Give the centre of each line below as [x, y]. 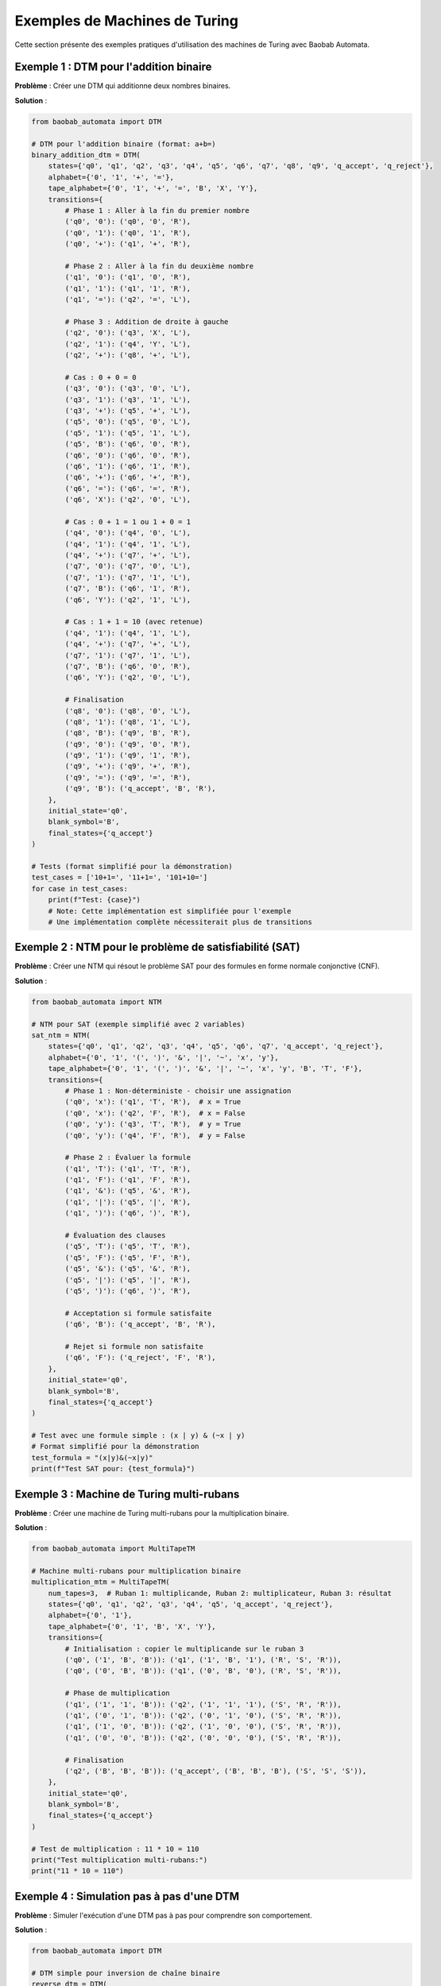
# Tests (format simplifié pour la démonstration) [132, 866]
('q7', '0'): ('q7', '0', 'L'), [128, 566]
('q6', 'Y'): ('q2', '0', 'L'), [128, 678]
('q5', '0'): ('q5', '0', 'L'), [128, 422]
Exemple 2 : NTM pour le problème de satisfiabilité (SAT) [158, 947]
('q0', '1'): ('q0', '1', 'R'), [128, 233]
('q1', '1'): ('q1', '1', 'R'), [128, 288]
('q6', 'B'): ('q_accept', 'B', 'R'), [140, 1324]
